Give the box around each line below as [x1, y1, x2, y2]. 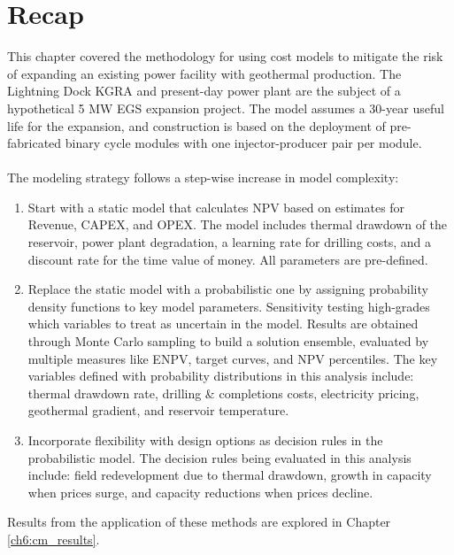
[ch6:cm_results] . [7, 529, 100, 548]
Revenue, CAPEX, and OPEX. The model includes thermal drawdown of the [27, 215, 448, 234]
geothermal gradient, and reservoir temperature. [27, 401, 289, 420]
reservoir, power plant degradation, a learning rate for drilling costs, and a [27, 233, 432, 251]
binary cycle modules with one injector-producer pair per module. [65, 134, 422, 152]
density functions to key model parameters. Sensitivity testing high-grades [27, 297, 430, 315]
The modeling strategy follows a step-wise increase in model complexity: [7, 168, 399, 187]
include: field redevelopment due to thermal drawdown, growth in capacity [27, 466, 432, 484]
